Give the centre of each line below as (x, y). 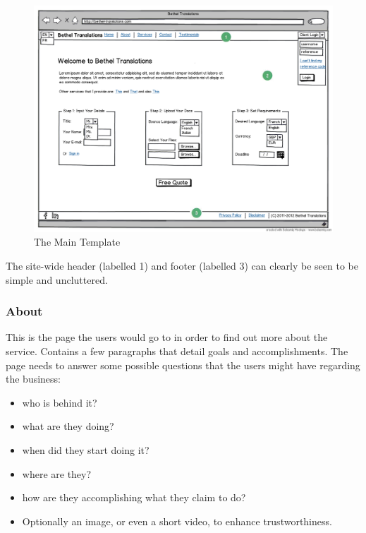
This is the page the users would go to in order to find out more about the (167, 337)
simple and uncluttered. (57, 279)
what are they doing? (68, 426)
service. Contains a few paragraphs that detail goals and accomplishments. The (177, 351)
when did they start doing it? (86, 450)
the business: (33, 379)
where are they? (57, 473)
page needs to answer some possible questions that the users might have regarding (183, 365)
